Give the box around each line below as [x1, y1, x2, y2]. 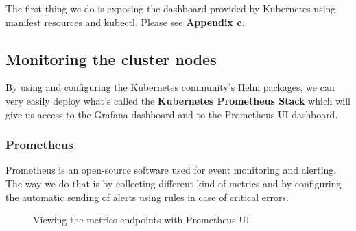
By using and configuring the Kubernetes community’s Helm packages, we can [5, 80, 335, 94]
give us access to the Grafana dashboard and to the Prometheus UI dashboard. [5, 107, 338, 121]
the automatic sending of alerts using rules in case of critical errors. [5, 189, 289, 204]
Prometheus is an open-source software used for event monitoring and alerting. [5, 163, 337, 177]
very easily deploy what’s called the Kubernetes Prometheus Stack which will [5, 93, 351, 107]
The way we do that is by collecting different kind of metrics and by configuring [5, 176, 342, 190]
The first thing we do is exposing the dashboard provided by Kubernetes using [5, 1, 336, 15]
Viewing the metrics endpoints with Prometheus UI [33, 213, 250, 227]
